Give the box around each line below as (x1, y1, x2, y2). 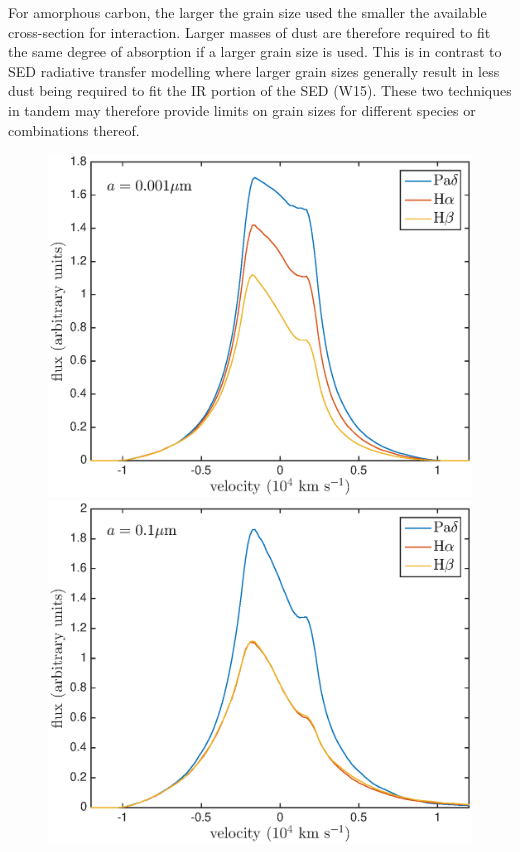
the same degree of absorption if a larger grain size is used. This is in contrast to (8, 41, 502, 62)
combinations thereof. (8, 119, 140, 140)
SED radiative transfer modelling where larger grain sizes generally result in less (8, 60, 500, 81)
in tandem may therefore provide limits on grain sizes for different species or (8, 99, 476, 120)
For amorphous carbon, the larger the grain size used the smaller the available (8, 2, 487, 22)
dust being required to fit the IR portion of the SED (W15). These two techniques (8, 80, 512, 101)
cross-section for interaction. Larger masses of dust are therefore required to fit (8, 21, 491, 42)
